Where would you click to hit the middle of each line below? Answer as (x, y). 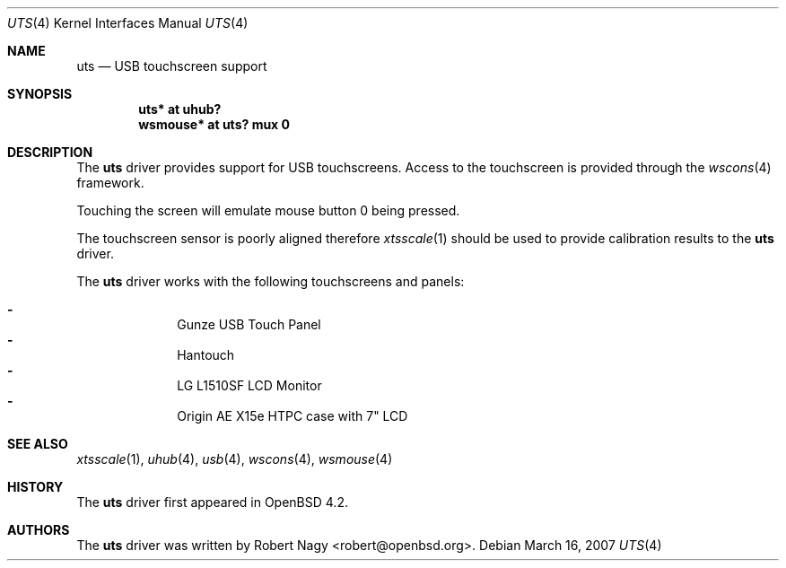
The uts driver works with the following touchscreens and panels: (271, 281)
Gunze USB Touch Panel (249, 324)
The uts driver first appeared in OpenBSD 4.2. (212, 502)
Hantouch (206, 355)
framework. (110, 183)
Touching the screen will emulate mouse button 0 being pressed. (268, 210)
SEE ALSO (38, 444)
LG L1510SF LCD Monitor (249, 385)
